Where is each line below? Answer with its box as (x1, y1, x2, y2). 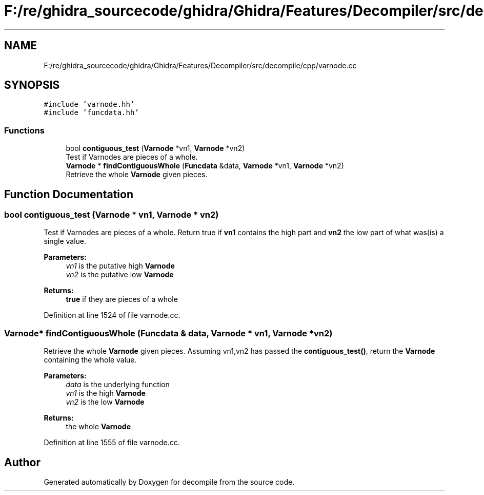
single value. (44, 237, 87, 246)
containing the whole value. (44, 355, 137, 365)
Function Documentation (4, 187, 133, 201)
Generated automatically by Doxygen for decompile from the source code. (44, 478, 295, 486)
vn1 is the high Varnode (66, 389, 146, 398)
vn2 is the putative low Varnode (66, 270, 174, 279)
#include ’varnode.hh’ (44, 100, 135, 109)
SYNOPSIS (4, 79, 60, 92)
